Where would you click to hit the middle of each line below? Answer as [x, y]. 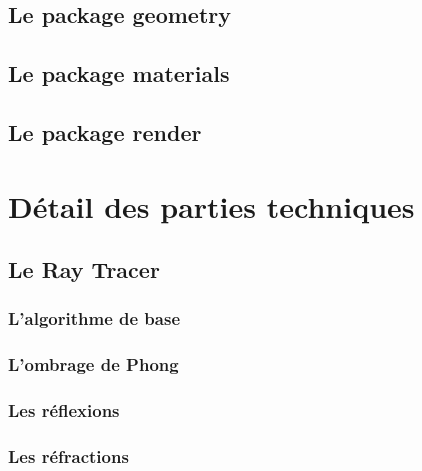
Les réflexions [64, 410]
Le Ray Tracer [84, 269]
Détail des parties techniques [211, 205]
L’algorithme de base [94, 318]
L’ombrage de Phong [93, 364]
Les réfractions [68, 455]
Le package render [105, 131]
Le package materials [119, 73]
